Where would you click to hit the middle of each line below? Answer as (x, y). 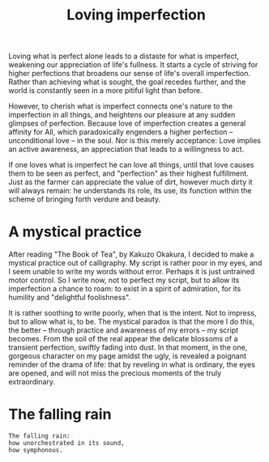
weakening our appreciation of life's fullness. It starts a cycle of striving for (133, 65)
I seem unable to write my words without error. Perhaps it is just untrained (132, 272)
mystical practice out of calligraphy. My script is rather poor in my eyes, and (135, 263)
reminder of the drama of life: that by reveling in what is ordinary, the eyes (132, 365)
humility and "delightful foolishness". (70, 298)
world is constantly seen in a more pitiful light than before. (105, 91)
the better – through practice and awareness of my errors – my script (124, 330)
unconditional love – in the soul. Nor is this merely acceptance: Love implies (135, 141)
